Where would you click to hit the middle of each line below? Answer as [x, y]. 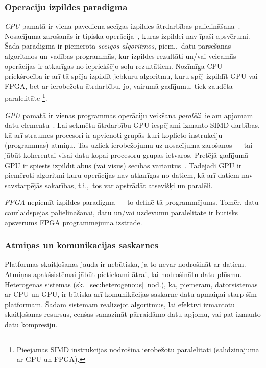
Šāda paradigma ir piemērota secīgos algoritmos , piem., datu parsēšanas [118, 46]
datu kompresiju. [31, 324]
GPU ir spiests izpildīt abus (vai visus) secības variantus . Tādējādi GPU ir [123, 165]
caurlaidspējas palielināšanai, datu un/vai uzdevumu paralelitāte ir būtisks [122, 212]
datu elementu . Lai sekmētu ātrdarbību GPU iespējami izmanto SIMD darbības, [132, 125]
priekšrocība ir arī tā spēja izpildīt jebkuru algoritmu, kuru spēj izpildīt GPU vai [131, 76]
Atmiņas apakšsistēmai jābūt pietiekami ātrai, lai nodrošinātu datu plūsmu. [123, 274]
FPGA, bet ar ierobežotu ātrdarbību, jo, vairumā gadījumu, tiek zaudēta [119, 86]
